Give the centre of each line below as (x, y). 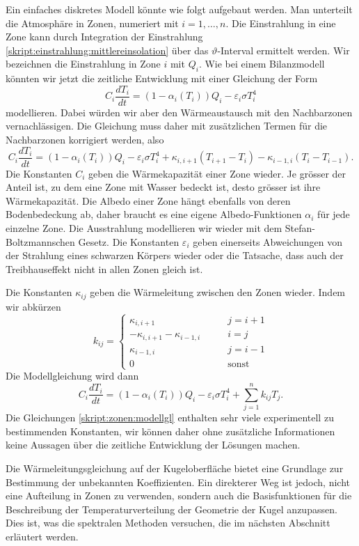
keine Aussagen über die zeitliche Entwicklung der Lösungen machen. (153, 445)
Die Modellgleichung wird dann (72, 376)
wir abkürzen (33, 306)
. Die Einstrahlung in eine (281, 23)
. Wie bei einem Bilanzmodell (262, 64)
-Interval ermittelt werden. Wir (284, 50)
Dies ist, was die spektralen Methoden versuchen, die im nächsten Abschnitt (168, 523)
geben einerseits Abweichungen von (268, 241)
